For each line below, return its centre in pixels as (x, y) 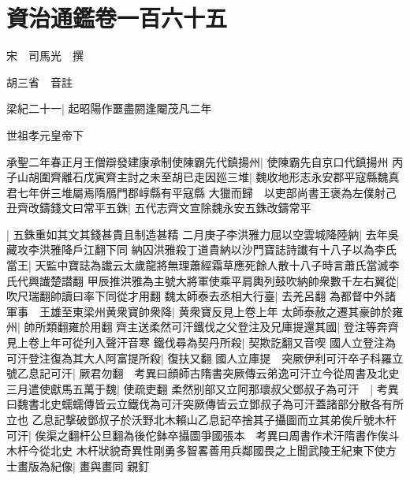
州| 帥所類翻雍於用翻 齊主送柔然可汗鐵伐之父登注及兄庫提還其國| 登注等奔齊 (203, 327)
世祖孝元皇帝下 (45, 134)
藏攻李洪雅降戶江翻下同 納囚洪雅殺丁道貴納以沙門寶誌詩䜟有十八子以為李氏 (201, 249)
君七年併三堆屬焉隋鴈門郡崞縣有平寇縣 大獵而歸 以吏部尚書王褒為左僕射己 (201, 192)
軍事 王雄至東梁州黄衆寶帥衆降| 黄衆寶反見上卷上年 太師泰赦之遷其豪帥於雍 (205, 311)
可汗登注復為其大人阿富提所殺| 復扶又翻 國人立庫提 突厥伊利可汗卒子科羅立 (205, 357)
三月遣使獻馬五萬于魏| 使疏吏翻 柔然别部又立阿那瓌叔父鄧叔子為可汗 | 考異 (203, 388)
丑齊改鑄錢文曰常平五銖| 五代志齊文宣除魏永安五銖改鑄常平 (159, 208)
